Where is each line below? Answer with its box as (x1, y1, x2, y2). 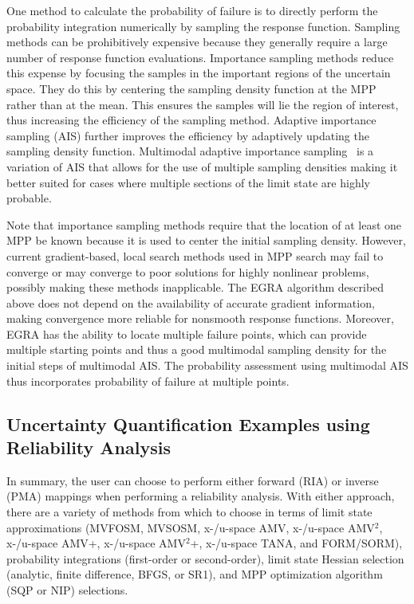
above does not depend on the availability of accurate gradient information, (6, 294, 375, 311)
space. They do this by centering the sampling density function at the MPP (6, 80, 377, 96)
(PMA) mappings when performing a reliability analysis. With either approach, (6, 488, 395, 504)
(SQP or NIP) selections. (6, 582, 128, 598)
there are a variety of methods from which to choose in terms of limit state (6, 504, 373, 520)
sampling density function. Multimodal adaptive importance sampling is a (6, 143, 374, 159)
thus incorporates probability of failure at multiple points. (6, 372, 290, 389)
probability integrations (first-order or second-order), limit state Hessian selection (6, 550, 404, 567)
